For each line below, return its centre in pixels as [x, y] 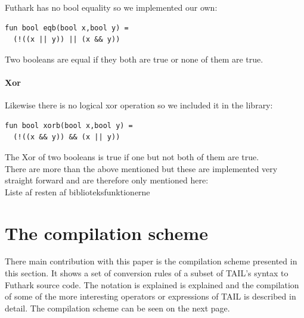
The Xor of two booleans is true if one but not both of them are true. [132, 156]
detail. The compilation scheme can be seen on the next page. [117, 308]
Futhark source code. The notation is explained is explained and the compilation [152, 284]
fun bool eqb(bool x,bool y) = [67, 28]
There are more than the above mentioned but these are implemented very [141, 168]
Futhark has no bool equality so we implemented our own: [111, 7]
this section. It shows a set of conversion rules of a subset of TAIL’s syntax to [147, 273]
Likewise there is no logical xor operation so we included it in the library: [139, 105]
